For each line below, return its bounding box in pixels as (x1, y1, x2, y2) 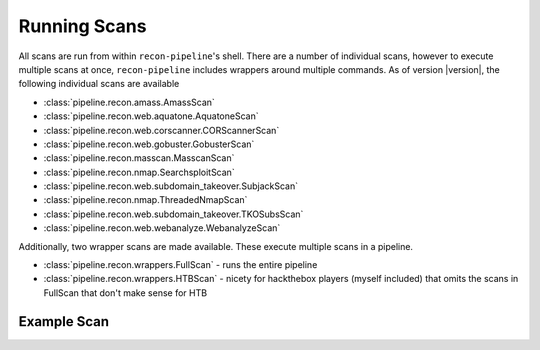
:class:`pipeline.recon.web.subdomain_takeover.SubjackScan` (43, 180, 299, 192)
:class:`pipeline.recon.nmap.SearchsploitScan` (43, 166, 235, 178)
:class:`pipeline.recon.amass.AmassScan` (43, 96, 215, 108)
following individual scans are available (18, 78, 180, 90)
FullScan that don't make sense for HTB (43, 286, 208, 299)
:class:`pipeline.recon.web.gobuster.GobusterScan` (43, 138, 255, 150)
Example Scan (18, 313, 110, 330)
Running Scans (18, 15, 147, 37)
